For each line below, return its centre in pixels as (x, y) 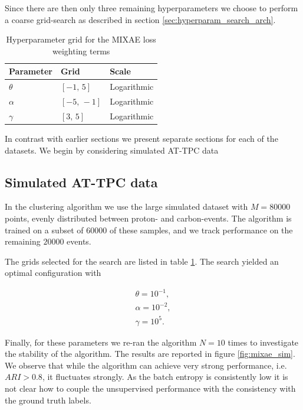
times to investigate (263, 342)
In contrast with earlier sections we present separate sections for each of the (141, 138)
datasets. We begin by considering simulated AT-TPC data (112, 150)
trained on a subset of (44, 230)
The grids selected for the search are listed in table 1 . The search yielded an (142, 261)
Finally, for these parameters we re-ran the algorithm (101, 342)
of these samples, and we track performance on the (201, 230)
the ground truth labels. (48, 400)
